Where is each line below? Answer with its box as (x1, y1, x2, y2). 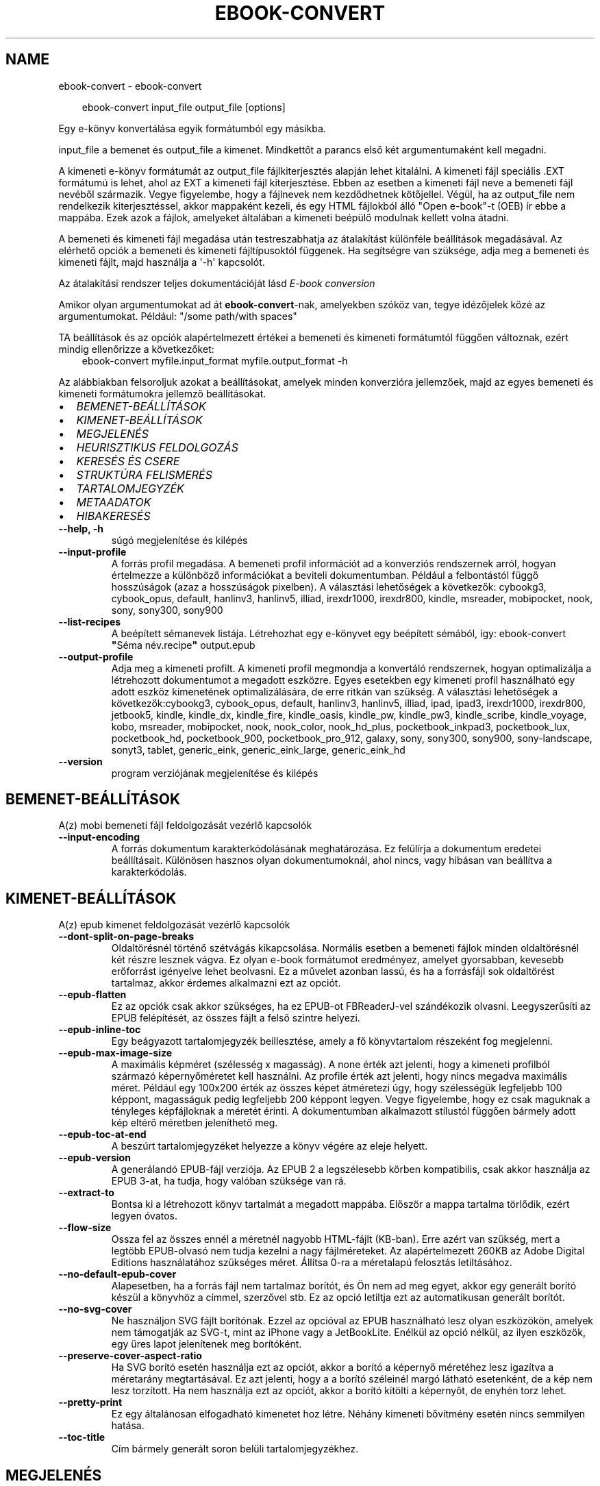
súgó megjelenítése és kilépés (111, 534, 248, 546)
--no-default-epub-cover (58, 1268, 177, 1280)
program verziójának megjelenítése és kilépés (111, 767, 318, 779)
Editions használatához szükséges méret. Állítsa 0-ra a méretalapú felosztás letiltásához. (111, 1256, 512, 1269)
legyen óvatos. (111, 1210, 177, 1222)
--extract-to (58, 1187, 114, 1199)
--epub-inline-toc (58, 1024, 141, 1036)
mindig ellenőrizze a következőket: (58, 343, 214, 355)
